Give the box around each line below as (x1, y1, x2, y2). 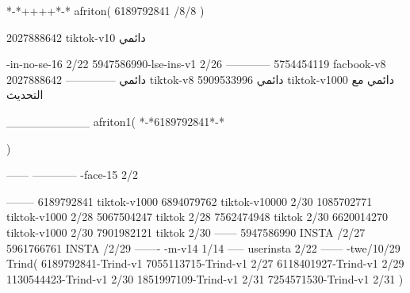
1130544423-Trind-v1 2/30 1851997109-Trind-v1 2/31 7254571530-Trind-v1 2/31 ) (6, 270, 404, 287)
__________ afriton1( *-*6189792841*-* (6, 112, 224, 129)
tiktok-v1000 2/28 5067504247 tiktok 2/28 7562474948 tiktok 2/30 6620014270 (6, 208, 389, 225)
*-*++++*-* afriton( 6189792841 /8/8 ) (6, 2, 205, 18)
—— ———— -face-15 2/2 (6, 166, 139, 183)
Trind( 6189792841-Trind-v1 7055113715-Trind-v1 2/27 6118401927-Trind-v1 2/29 (6, 255, 404, 272)
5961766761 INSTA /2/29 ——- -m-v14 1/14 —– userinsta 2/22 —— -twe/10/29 (6, 239, 400, 256)
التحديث (6, 86, 44, 103)
